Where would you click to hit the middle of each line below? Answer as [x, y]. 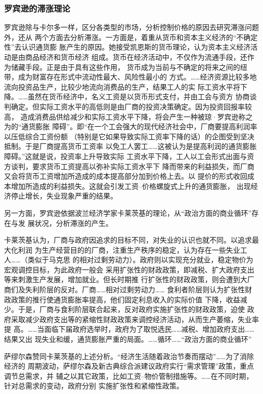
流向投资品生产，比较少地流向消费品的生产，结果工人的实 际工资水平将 [122, 86]
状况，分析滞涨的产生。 [74, 223]
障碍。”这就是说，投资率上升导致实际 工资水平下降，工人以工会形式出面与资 [129, 156]
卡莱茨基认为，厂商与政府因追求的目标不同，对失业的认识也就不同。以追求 [128, 240]
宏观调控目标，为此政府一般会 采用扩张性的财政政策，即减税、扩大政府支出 [129, 269]
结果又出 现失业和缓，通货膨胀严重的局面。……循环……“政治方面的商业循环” [128, 339]
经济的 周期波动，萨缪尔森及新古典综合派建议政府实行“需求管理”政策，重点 [129, 366]
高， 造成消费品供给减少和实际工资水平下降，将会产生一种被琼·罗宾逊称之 [128, 116]
